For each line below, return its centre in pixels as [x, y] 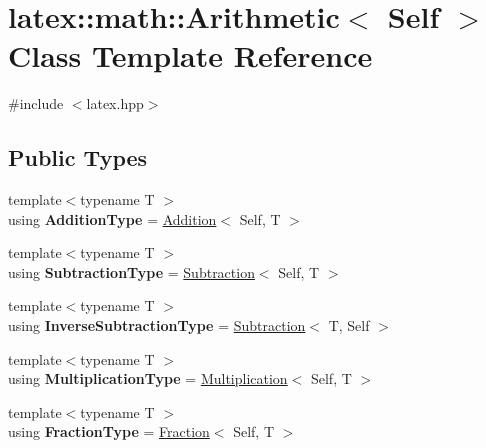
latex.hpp [115, 103]
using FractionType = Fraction [109, 431]
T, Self [349, 325]
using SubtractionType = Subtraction [131, 271]
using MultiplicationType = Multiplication [148, 378]
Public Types [78, 157]
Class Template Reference [190, 55]
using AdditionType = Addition [112, 218]
